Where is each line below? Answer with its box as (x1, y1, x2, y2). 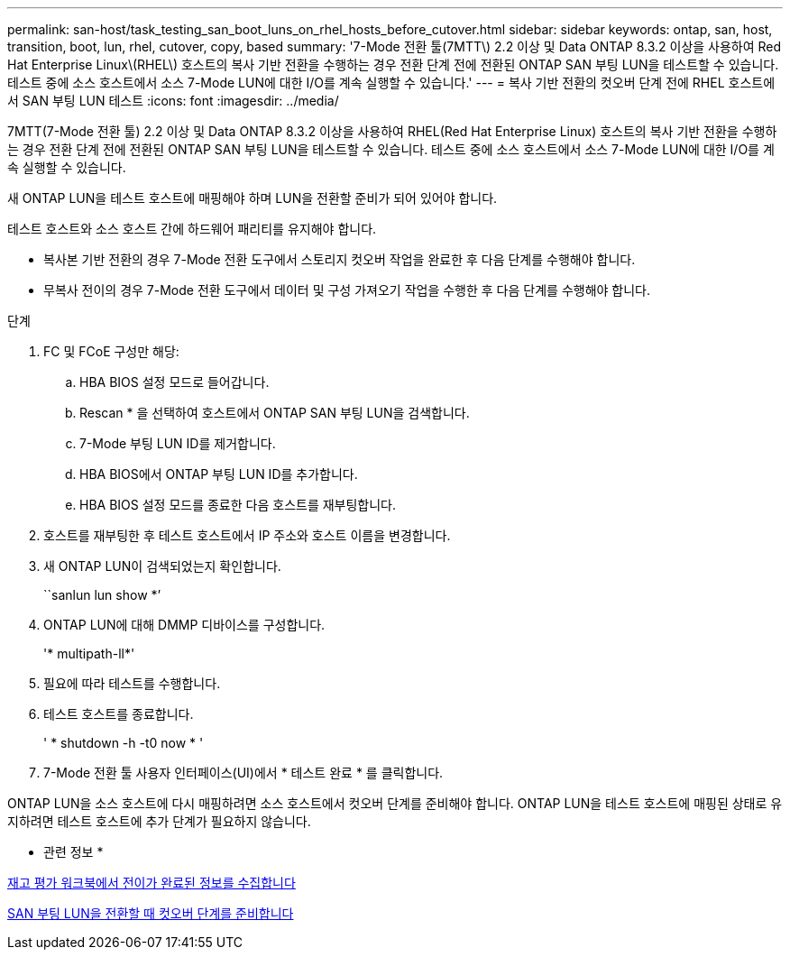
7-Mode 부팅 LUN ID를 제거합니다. (79, 436, 276, 451)
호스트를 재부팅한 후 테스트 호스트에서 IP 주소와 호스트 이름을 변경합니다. (43, 528, 451, 543)
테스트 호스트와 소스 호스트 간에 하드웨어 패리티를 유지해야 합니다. (7, 221, 377, 236)
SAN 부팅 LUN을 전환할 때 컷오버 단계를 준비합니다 (7, 906, 294, 921)
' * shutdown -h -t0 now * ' (43, 735, 204, 750)
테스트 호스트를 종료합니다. (43, 706, 194, 722)
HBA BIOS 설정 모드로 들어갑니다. (79, 374, 270, 390)
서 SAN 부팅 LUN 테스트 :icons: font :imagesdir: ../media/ (7, 93, 339, 108)
